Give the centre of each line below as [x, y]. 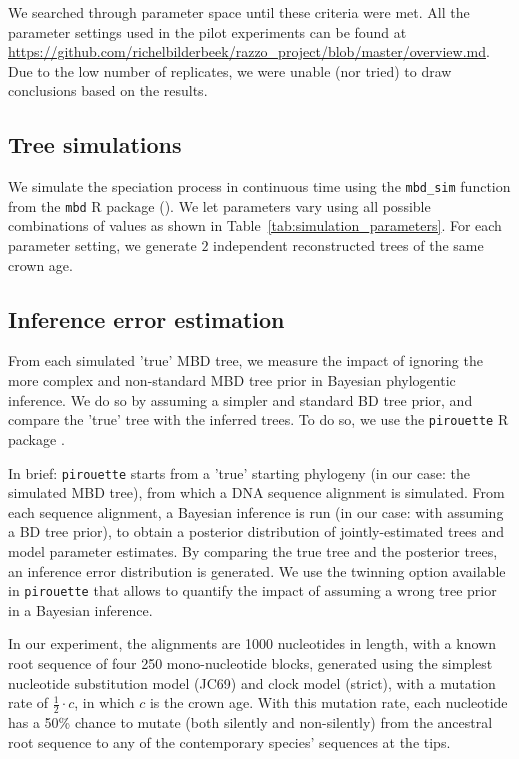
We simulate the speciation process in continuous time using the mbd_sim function [259, 186]
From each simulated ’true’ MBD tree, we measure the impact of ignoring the [245, 360]
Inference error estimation [146, 318]
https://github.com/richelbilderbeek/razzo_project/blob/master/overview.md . [249, 51]
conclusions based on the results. [108, 90]
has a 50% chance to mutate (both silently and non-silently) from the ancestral [250, 721]
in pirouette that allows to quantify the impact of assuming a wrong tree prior [252, 590]
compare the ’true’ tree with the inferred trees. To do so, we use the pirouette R [258, 419]
